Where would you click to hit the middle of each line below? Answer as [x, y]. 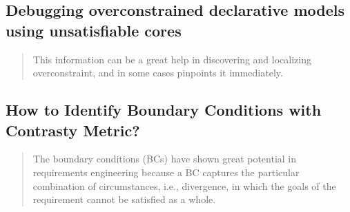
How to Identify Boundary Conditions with [164, 110]
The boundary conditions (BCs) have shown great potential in [165, 159]
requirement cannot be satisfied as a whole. [124, 199]
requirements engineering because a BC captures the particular [166, 172]
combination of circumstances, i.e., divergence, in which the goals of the [184, 185]
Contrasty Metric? [73, 130]
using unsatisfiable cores [94, 30]
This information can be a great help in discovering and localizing [172, 59]
